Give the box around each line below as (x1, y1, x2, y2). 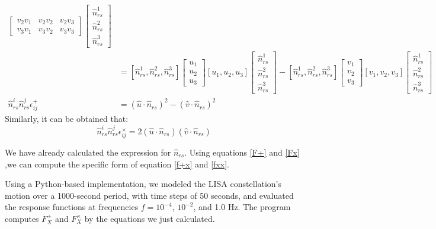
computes (5, 212, 39, 224)
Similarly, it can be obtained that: (5, 112, 129, 125)
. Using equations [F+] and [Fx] (184, 146, 300, 158)
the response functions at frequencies (5, 201, 139, 213)
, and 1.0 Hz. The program (193, 201, 291, 213)
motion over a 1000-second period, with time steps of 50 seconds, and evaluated (5, 189, 294, 201)
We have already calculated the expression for (5, 146, 171, 158)
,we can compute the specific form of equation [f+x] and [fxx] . (5, 157, 229, 170)
